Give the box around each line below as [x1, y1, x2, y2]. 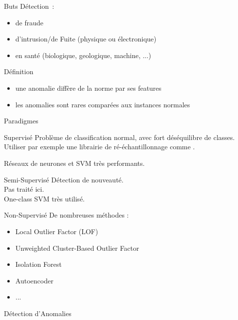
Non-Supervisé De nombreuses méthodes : [4, 210, 129, 220]
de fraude [15, 17, 44, 27]
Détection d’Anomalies [4, 308, 72, 318]
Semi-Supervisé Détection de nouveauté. [4, 174, 124, 184]
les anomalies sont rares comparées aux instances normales [15, 99, 190, 109]
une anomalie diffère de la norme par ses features [15, 82, 162, 93]
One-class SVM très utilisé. [4, 193, 85, 203]
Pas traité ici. [4, 184, 44, 194]
